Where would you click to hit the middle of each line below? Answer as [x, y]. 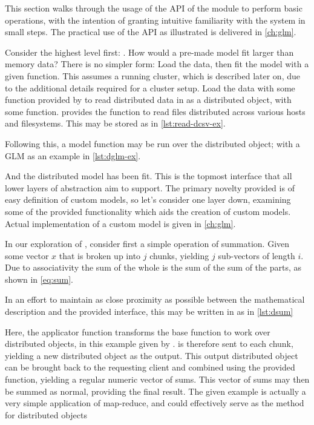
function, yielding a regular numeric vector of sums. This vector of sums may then [157, 379]
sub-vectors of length [257, 255]
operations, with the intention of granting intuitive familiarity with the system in [155, 20]
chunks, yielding [179, 255]
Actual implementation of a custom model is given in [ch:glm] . [120, 223]
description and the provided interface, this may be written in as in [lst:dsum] [149, 311]
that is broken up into [100, 255]
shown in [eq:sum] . [39, 279]
